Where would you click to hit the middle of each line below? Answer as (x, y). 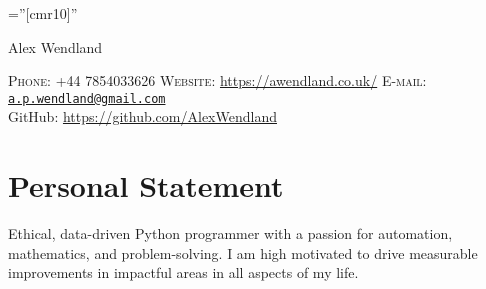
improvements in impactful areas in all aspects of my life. (183, 272)
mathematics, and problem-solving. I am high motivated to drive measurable (243, 252)
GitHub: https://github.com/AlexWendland (142, 116)
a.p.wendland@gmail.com (87, 98)
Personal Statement (146, 185)
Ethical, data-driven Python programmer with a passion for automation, (230, 233)
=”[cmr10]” (43, 13)
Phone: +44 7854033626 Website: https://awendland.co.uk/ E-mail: (217, 80)
